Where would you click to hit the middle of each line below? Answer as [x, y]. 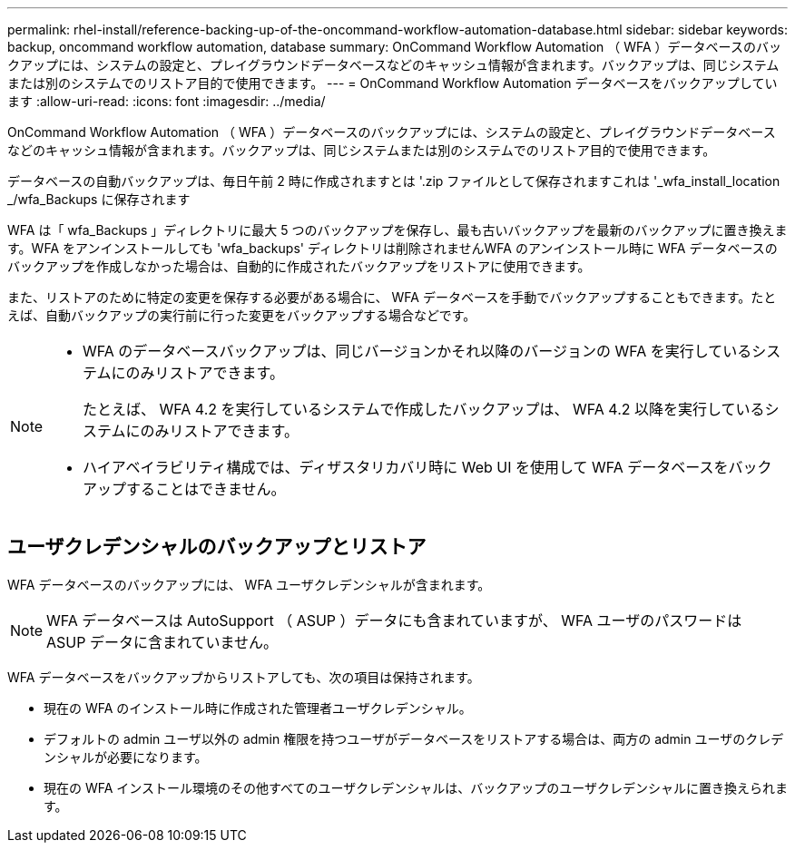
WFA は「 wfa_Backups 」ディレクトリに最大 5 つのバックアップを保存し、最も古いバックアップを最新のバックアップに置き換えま [397, 230]
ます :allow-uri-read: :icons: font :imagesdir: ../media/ [167, 101]
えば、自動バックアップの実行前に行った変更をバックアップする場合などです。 [242, 315]
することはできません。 [206, 489]
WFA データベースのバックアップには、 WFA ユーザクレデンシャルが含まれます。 [249, 584]
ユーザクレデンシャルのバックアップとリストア [217, 547]
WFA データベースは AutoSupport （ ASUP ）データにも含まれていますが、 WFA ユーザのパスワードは [394, 620]
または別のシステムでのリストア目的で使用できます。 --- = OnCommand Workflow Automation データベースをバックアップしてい [393, 83]
